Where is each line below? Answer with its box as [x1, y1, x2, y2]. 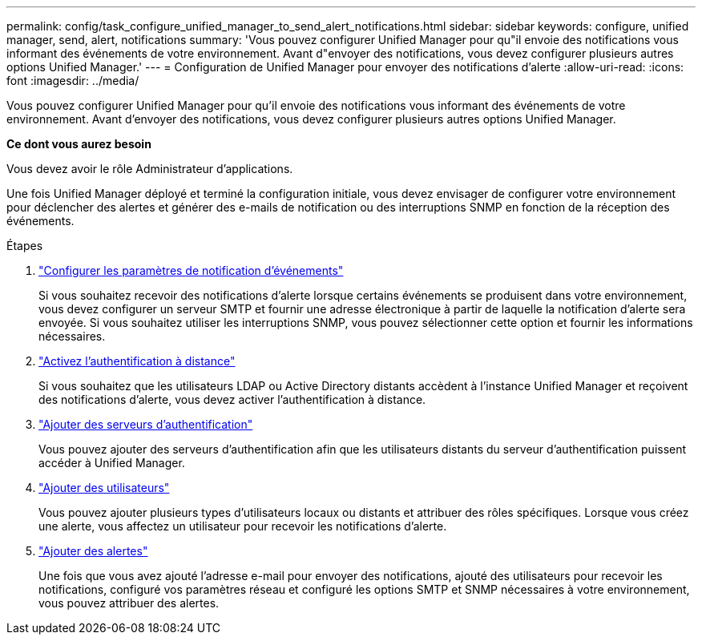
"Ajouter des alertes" [38, 544, 148, 558]
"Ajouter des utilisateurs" [38, 481, 170, 494]
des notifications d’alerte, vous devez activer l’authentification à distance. [38, 393, 426, 406]
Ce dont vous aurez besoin [6, 137, 151, 151]
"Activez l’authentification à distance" [38, 354, 236, 368]
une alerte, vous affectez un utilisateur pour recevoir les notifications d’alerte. [38, 519, 447, 533]
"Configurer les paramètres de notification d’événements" [38, 264, 344, 277]
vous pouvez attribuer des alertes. [38, 596, 220, 610]
